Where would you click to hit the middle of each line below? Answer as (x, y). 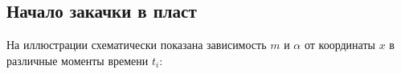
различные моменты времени (78, 60)
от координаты (340, 45)
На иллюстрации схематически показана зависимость (137, 45)
